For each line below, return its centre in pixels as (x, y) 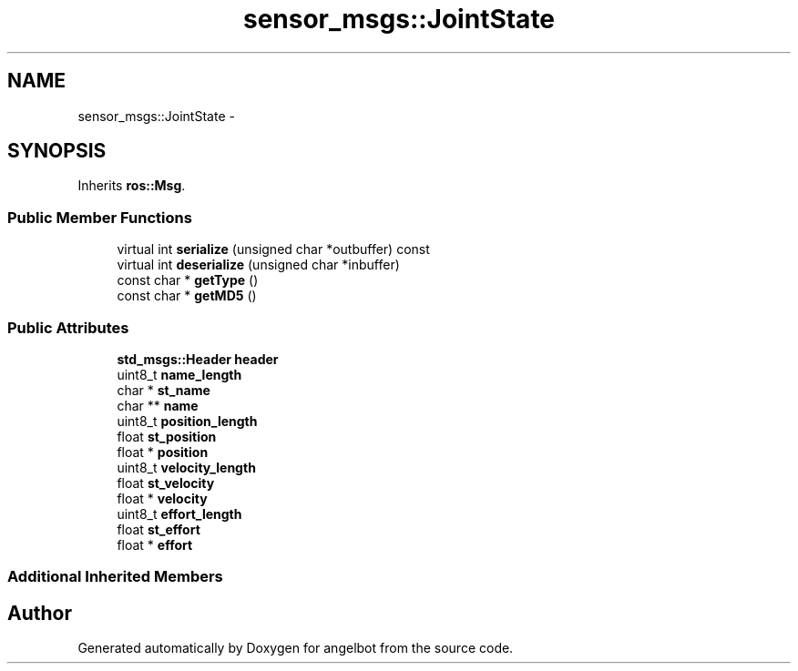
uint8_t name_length (179, 374)
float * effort (155, 544)
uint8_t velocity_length (186, 467)
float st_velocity (166, 483)
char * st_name (164, 390)
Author (40, 613)
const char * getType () (188, 280)
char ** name (158, 405)
